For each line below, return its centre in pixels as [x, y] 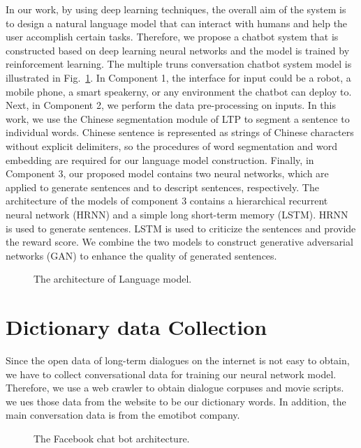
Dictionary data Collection [137, 327]
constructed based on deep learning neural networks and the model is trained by [178, 50]
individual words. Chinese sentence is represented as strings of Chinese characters [180, 132]
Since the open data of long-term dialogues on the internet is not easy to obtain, [178, 360]
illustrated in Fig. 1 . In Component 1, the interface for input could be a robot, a [178, 77]
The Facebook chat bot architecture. [112, 438]
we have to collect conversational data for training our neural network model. [171, 374]
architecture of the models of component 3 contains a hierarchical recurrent [167, 201]
